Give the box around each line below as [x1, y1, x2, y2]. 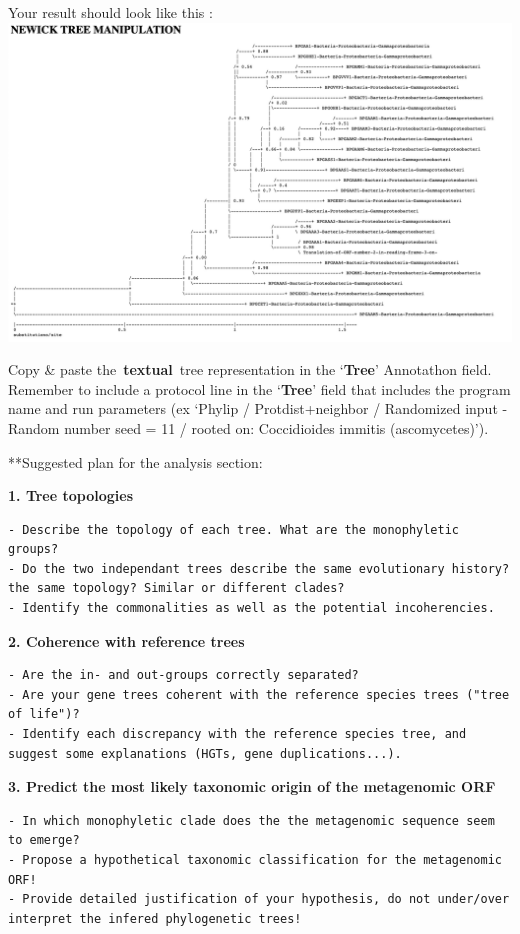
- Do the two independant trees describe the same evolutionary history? [8, 561, 510, 576]
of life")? [8, 707, 80, 722]
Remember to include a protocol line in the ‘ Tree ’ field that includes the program [8, 378, 511, 399]
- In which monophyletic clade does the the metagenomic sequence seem [8, 813, 495, 828]
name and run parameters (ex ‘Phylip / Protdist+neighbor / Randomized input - [8, 398, 508, 419]
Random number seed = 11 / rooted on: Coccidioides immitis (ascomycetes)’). [8, 417, 489, 438]
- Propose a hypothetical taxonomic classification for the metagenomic [8, 853, 502, 867]
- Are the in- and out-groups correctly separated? [8, 668, 359, 683]
